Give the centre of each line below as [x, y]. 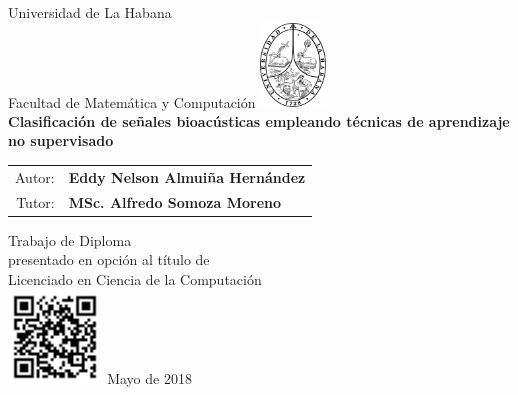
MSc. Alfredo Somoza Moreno [174, 201]
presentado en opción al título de [109, 259]
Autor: [35, 176]
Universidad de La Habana [90, 12]
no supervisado [61, 140]
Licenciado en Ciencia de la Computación [135, 278]
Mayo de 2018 [149, 377]
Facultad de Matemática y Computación [132, 101]
